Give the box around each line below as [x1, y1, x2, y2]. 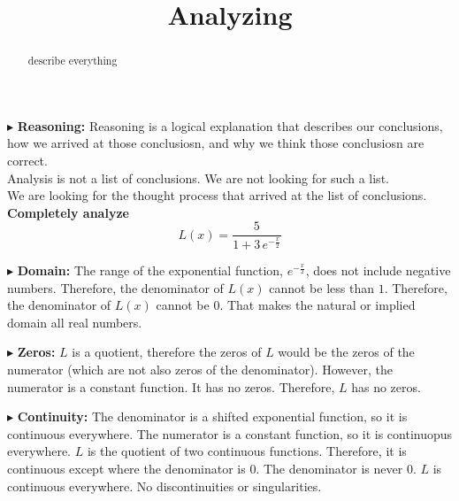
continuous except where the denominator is [7, 459, 246, 477]
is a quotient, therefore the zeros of [72, 343, 262, 361]
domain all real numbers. [7, 312, 142, 331]
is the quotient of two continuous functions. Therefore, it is [87, 442, 407, 460]
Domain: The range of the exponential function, [17, 261, 284, 280]
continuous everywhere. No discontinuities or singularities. [7, 476, 322, 495]
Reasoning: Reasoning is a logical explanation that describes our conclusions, [17, 116, 443, 135]
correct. [7, 151, 48, 170]
